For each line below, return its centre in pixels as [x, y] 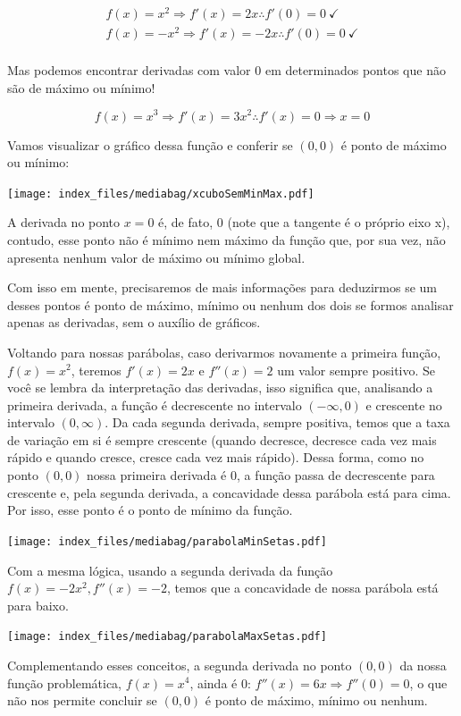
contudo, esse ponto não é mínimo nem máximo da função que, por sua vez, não [226, 239]
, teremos [96, 370]
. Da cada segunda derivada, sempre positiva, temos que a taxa [277, 422]
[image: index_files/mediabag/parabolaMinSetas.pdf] [167, 541]
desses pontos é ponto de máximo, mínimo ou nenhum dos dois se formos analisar [230, 304]
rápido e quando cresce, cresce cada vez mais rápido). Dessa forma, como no [216, 457]
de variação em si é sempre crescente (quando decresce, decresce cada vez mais [222, 439]
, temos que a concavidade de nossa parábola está [302, 588]
